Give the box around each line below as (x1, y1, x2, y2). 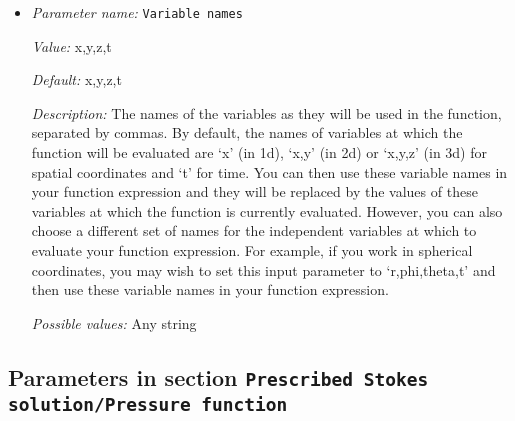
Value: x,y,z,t (31, 35, 112, 56)
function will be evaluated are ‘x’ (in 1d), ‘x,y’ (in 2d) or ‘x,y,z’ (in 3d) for (31, 142, 487, 163)
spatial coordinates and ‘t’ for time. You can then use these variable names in (31, 161, 508, 182)
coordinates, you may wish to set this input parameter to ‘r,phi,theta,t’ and (31, 259, 496, 280)
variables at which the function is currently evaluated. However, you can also (31, 200, 503, 221)
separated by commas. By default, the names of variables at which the (31, 122, 463, 143)
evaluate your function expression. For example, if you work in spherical (31, 240, 473, 260)
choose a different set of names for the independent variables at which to (31, 220, 477, 241)
